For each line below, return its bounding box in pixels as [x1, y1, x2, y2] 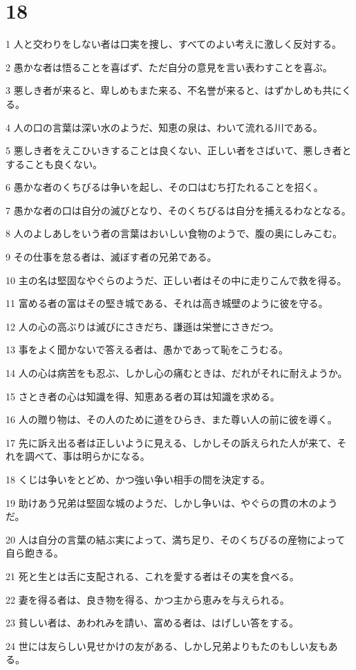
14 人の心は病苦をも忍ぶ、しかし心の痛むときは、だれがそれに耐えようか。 [6, 366, 348, 380]
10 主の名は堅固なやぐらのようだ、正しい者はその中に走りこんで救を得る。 [6, 272, 347, 287]
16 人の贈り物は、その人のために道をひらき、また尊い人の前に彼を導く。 [6, 412, 337, 427]
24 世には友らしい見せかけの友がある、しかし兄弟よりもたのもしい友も [6, 638, 328, 653]
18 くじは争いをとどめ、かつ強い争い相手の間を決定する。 [6, 472, 270, 486]
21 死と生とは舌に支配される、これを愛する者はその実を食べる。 [6, 568, 299, 583]
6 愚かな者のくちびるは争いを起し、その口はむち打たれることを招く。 [6, 180, 324, 194]
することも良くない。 [6, 156, 102, 171]
